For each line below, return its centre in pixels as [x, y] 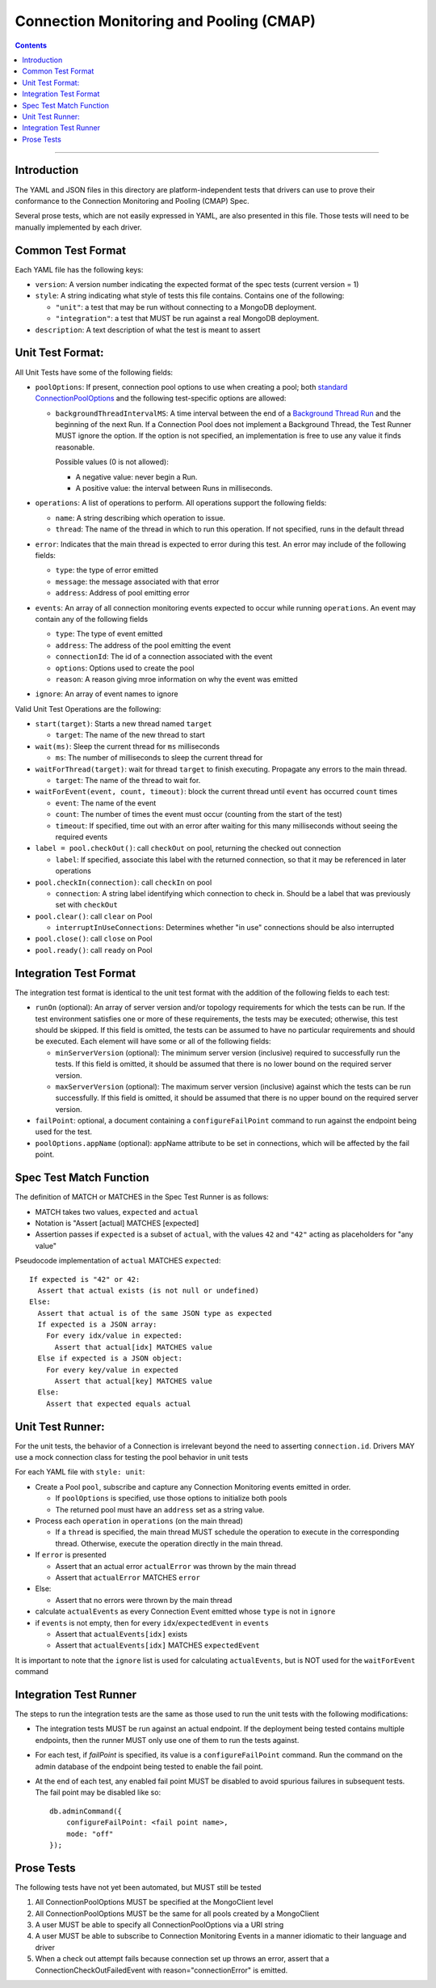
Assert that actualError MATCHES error [128, 1578]
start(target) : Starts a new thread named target [124, 724]
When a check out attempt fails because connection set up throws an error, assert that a [182, 1959]
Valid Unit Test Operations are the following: [88, 708]
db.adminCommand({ [86, 1811]
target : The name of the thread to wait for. [128, 780]
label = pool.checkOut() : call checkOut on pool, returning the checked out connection [188, 848]
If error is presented [71, 1555]
